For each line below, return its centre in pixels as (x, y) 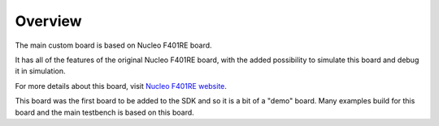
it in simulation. (40, 71)
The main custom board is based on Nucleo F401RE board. (113, 45)
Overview (48, 21)
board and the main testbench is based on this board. (104, 112)
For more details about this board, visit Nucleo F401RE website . (121, 86)
